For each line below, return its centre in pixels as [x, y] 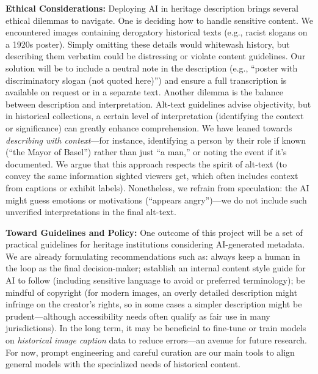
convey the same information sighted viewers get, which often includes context [152, 176]
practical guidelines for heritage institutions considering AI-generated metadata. [155, 244]
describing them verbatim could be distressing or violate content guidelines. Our [156, 56]
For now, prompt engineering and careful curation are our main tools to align [150, 352]
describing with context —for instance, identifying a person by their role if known [156, 140]
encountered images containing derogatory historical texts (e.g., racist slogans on [157, 32]
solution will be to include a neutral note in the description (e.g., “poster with [152, 68]
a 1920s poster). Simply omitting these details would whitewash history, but [148, 44]
